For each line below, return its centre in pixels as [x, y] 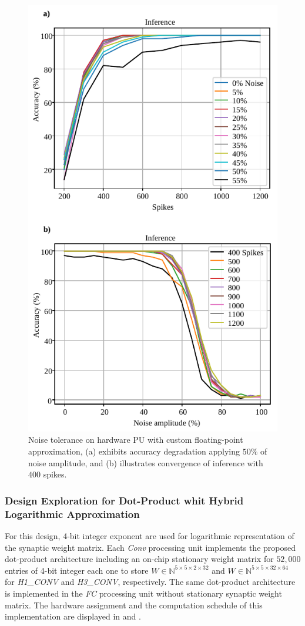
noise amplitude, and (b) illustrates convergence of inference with [146, 462]
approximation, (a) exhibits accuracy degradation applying [134, 451]
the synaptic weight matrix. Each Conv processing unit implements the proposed [150, 547]
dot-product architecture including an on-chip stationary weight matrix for [139, 559]
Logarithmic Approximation [72, 514]
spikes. [55, 474]
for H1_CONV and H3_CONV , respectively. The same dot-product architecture [150, 582]
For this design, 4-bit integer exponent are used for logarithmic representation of [150, 535]
